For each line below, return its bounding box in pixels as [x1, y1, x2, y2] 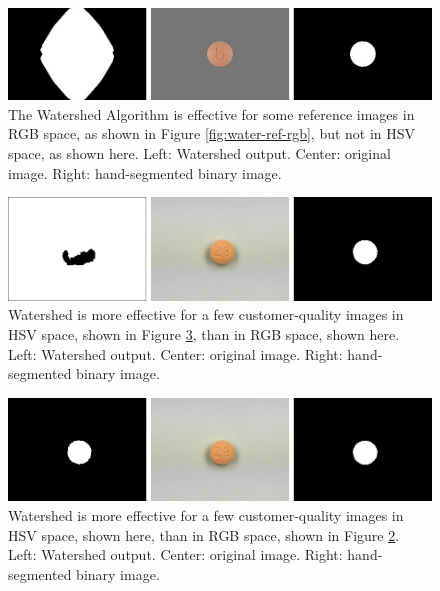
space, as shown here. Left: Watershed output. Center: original [8, 142, 391, 163]
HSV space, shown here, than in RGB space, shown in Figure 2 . [8, 524, 400, 545]
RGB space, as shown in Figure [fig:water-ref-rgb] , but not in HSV [8, 123, 416, 144]
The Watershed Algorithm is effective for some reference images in [8, 103, 415, 124]
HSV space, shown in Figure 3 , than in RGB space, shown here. [8, 324, 400, 345]
